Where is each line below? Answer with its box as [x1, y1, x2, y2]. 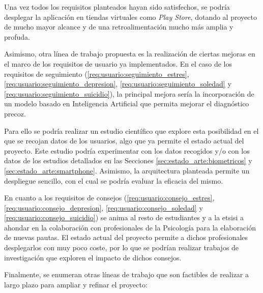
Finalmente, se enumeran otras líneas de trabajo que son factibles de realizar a [4, 269, 249, 280]
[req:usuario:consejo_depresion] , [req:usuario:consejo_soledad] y [4, 202, 203, 213]
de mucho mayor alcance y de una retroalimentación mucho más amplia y [4, 21, 233, 32]
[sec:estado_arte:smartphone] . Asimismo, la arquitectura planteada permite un [4, 165, 250, 175]
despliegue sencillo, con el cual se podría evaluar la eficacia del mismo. [4, 175, 223, 186]
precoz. [4, 108, 26, 119]
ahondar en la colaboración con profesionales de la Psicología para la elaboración [4, 222, 256, 232]
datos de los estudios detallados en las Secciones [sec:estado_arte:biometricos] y [4, 155, 252, 166]
